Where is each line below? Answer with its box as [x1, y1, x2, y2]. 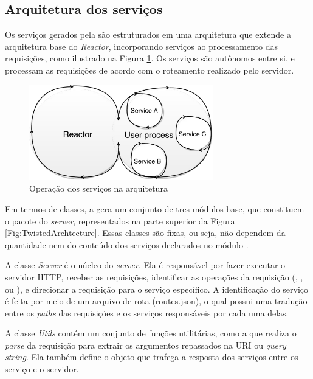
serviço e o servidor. [5, 363, 79, 375]
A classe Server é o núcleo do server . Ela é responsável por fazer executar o [5, 259, 286, 271]
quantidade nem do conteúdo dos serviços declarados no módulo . [5, 238, 249, 251]
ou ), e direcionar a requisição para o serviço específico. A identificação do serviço [5, 282, 309, 295]
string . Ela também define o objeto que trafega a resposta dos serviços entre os [5, 350, 298, 363]
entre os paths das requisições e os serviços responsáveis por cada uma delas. [5, 306, 289, 319]
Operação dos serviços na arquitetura [29, 182, 168, 195]
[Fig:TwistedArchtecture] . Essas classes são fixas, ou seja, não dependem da [5, 226, 286, 239]
